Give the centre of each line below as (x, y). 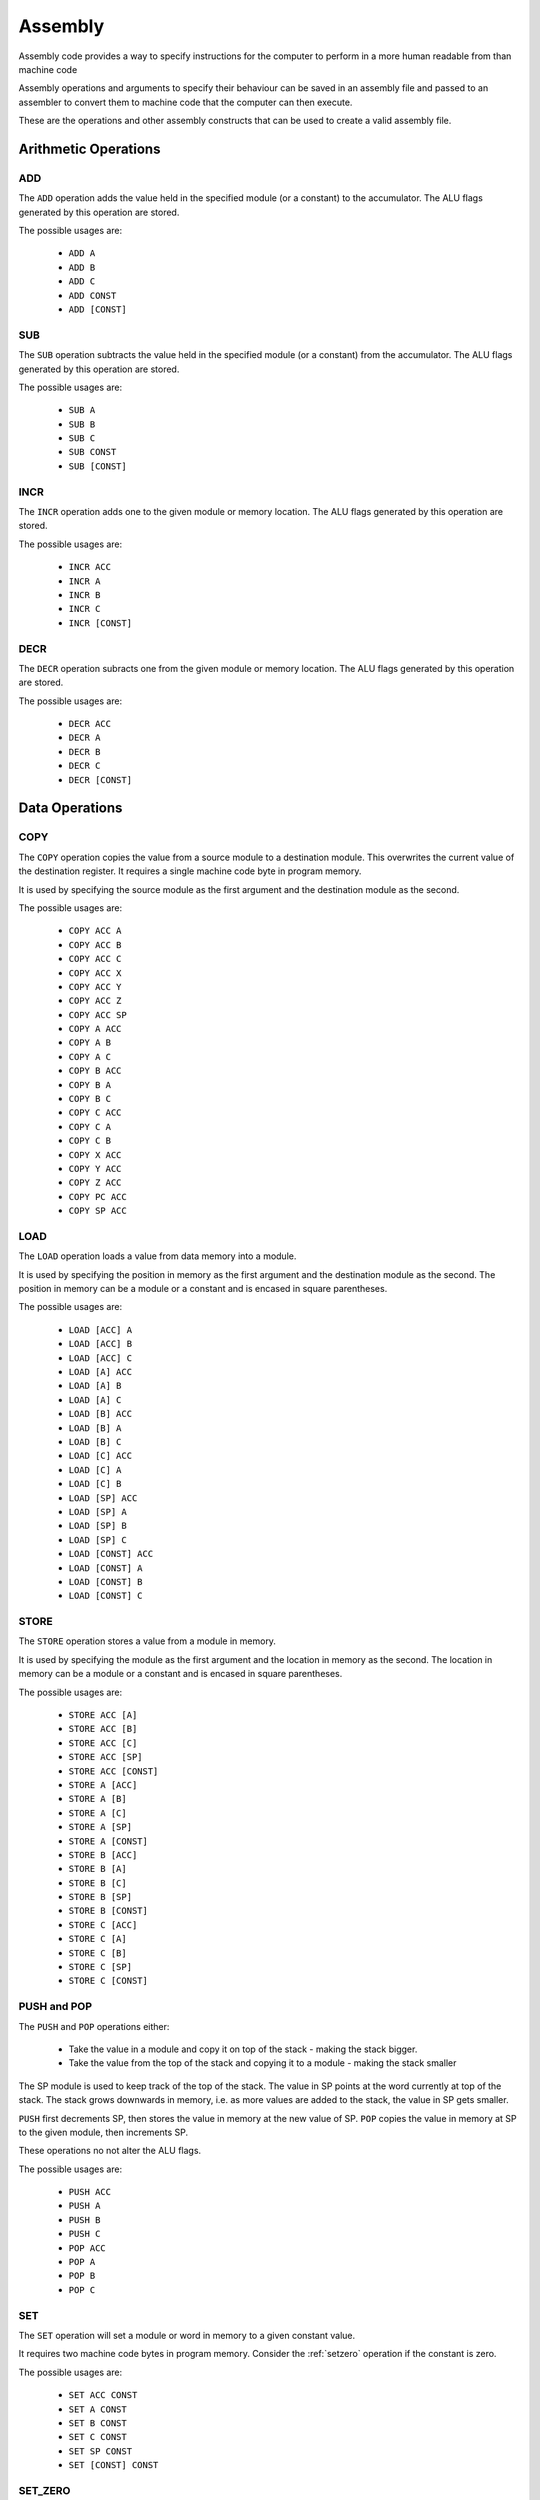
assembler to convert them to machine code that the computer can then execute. (185, 102)
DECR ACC (90, 724)
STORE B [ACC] (103, 1854)
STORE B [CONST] (108, 1911)
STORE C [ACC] (103, 1924)
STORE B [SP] (100, 1897)
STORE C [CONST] (108, 1981)
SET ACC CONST (103, 2395)
